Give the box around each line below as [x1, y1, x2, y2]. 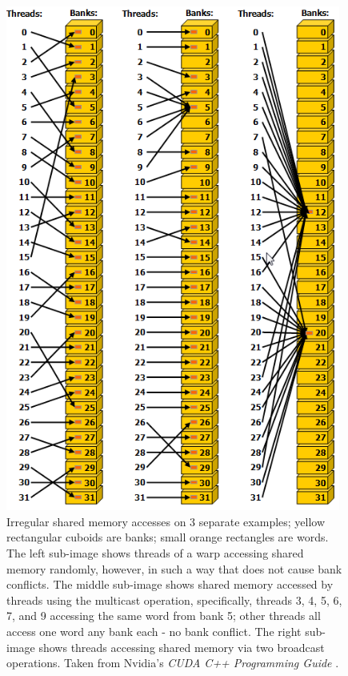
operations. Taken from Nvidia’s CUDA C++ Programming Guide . [6, 654, 339, 671]
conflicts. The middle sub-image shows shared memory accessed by [6, 576, 334, 593]
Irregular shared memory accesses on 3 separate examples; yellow [6, 513, 326, 529]
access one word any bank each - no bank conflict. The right [6, 622, 302, 639]
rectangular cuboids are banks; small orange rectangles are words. [6, 529, 329, 545]
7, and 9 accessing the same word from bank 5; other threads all [6, 607, 321, 624]
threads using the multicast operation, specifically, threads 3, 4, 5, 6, [6, 591, 342, 608]
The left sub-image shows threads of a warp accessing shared [6, 544, 304, 561]
